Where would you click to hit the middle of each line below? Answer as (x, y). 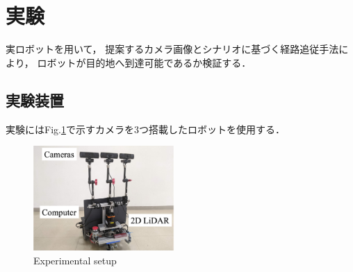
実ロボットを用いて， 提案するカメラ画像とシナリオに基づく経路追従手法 (172, 49)
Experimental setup (75, 260)
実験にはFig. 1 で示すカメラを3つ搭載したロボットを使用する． (145, 129)
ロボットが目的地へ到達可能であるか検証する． (144, 62)
